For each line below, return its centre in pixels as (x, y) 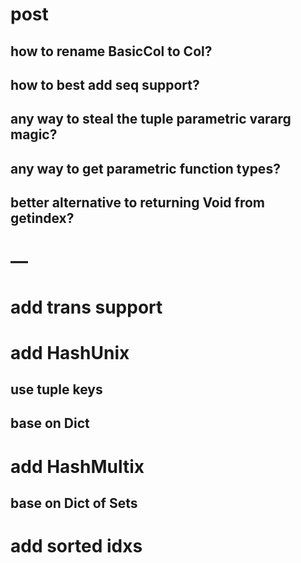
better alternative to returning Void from (138, 203)
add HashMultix (77, 466)
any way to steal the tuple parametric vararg (151, 119)
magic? (34, 134)
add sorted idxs (76, 546)
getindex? (42, 218)
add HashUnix (70, 352)
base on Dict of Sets (74, 503)
